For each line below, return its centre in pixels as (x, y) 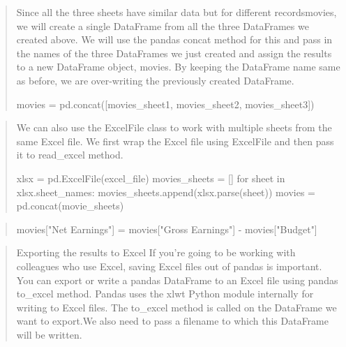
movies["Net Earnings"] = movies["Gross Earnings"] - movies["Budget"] (167, 229)
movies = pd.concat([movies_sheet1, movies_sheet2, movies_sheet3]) (165, 104)
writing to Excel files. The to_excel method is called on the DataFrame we (176, 307)
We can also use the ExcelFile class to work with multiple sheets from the (174, 127)
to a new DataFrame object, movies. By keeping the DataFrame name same (178, 67)
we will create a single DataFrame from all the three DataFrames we (163, 25)
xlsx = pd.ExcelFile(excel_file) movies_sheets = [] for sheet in (151, 178)
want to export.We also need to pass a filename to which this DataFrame (172, 321)
